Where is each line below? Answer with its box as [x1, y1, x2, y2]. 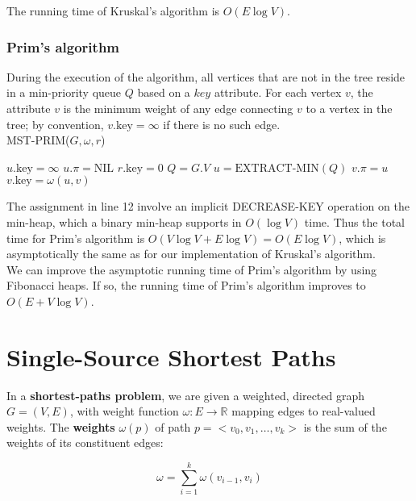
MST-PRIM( [6, 132, 70, 148]
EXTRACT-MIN [235, 162, 319, 174]
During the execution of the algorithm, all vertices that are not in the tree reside [6, 68, 406, 85]
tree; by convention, [6, 115, 104, 132]
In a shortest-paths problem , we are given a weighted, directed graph [6, 386, 365, 403]
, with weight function [69, 403, 179, 420]
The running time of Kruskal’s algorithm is [6, 2, 220, 19]
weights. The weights [6, 418, 115, 435]
